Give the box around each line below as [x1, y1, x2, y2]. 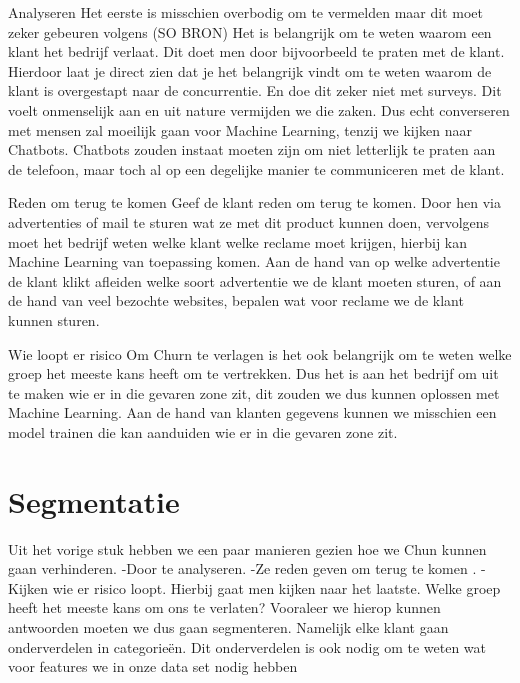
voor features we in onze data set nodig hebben [8, 656, 298, 677]
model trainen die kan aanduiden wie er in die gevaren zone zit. [8, 421, 398, 442]
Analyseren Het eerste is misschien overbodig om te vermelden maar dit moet [8, 2, 483, 22]
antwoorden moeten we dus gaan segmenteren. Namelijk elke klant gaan [8, 616, 449, 637]
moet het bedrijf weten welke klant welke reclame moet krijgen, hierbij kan [8, 231, 468, 252]
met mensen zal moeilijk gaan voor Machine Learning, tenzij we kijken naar [8, 119, 472, 140]
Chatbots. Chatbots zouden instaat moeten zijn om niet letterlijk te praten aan [8, 139, 496, 160]
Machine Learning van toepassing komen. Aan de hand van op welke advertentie [8, 251, 500, 272]
